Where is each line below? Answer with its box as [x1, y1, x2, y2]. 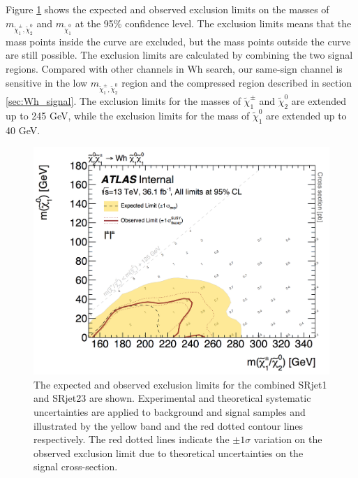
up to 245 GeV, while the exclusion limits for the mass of [6, 108, 250, 122]
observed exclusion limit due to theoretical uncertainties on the [33, 445, 304, 460]
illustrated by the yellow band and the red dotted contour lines [33, 418, 304, 433]
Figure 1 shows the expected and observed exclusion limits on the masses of [6, 2, 329, 16]
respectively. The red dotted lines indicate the [33, 432, 230, 447]
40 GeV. [6, 122, 40, 137]
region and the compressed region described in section [121, 75, 352, 89]
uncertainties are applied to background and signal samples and [33, 405, 306, 419]
